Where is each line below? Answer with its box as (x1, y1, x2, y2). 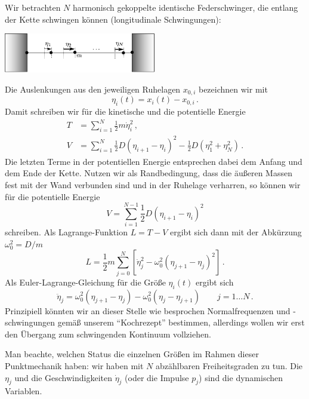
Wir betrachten (5, 1, 61, 13)
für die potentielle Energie (5, 190, 100, 202)
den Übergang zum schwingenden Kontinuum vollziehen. (5, 327, 211, 340)
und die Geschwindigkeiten (14, 371, 112, 383)
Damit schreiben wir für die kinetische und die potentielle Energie (5, 105, 246, 118)
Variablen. (5, 385, 42, 397)
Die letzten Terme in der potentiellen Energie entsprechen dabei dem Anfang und (5, 155, 302, 167)
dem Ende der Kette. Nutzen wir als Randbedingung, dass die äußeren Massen (5, 167, 292, 179)
